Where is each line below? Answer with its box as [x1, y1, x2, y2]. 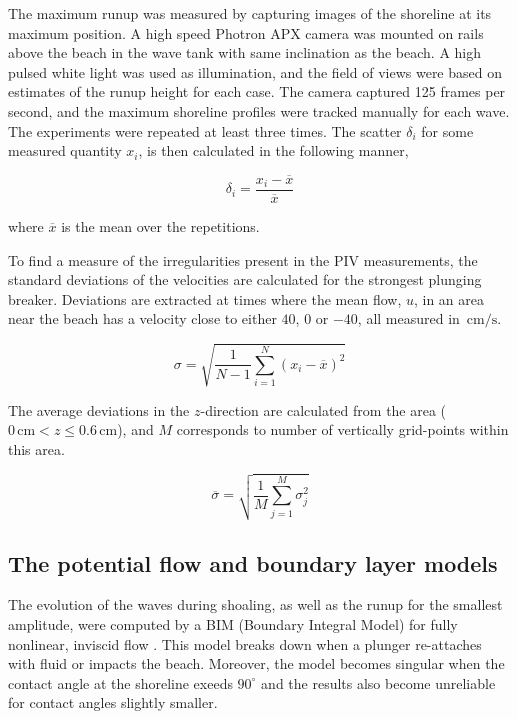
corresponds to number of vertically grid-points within [176, 419, 509, 440]
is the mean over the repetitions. [61, 216, 260, 237]
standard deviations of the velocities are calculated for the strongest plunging [8, 269, 482, 290]
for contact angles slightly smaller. [8, 692, 218, 713]
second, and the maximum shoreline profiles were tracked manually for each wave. [8, 100, 510, 121]
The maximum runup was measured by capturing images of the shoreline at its [8, 3, 492, 23]
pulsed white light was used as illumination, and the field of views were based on [8, 61, 502, 82]
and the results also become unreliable [261, 672, 496, 693]
